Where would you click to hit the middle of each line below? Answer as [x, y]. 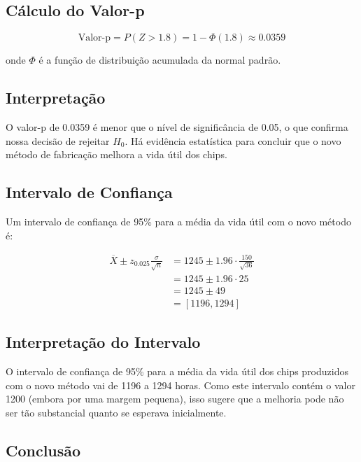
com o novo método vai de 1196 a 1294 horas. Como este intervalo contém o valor [180, 385]
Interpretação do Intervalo [103, 342]
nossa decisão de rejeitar [58, 140]
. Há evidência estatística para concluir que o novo [233, 140]
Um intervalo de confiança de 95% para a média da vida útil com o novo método [178, 221]
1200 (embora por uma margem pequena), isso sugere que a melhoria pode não [175, 399]
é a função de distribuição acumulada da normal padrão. [160, 60]
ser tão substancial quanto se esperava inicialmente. [116, 412]
